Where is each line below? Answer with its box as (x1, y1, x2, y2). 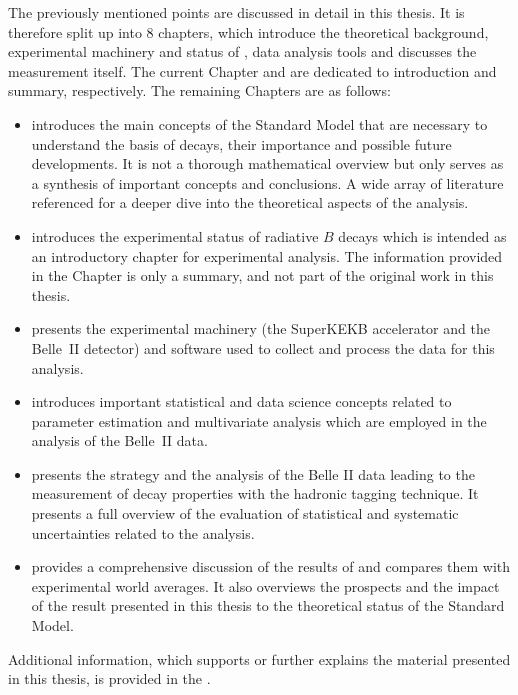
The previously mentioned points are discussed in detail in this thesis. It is (8, 2, 465, 22)
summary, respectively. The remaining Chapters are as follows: (8, 80, 391, 101)
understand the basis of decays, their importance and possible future (31, 133, 452, 154)
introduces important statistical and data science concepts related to (31, 391, 452, 412)
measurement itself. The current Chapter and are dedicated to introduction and (8, 60, 497, 81)
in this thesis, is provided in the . (8, 668, 211, 689)
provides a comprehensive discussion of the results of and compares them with (31, 556, 511, 577)
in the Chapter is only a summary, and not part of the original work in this (31, 265, 494, 286)
